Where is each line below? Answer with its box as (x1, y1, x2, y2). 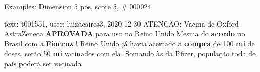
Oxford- (216, 18, 242, 29)
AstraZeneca (4, 28, 43, 39)
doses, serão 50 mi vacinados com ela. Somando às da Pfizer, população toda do (4, 48, 256, 59)
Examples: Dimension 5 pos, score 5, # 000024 (4, 1, 151, 11)
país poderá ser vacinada (4, 58, 82, 68)
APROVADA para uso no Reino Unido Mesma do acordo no (45, 28, 245, 39)
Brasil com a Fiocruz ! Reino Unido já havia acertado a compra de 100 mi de (4, 38, 255, 49)
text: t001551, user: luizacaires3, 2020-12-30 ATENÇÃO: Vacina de (4, 18, 215, 29)
